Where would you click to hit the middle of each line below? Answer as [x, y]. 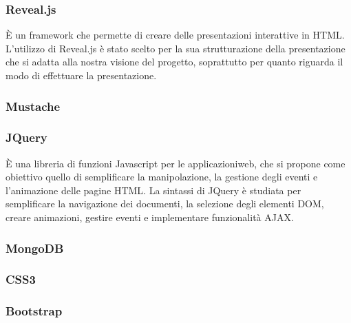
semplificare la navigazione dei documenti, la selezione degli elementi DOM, [165, 204]
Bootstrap [34, 311]
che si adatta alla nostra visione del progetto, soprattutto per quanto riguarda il [174, 62]
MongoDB [35, 248]
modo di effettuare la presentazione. [81, 75]
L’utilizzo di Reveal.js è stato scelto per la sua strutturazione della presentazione [175, 48]
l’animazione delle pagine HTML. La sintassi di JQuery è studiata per [153, 190]
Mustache [33, 106]
